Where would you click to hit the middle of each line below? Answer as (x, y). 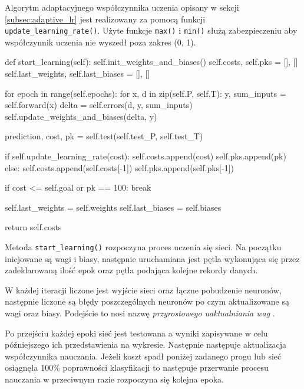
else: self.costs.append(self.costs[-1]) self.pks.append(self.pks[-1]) (119, 167)
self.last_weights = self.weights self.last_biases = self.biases (113, 207)
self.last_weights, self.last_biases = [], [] (77, 73)
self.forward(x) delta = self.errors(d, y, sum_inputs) (99, 105)
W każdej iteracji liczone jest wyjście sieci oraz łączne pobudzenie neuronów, (143, 290)
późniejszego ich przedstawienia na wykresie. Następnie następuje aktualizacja (146, 344)
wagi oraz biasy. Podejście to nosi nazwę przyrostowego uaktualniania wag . (140, 313)
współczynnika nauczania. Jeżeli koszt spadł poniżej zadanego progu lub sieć (143, 356)
